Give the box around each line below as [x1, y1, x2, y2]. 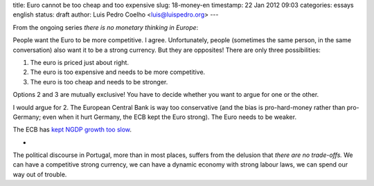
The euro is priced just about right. [30, 58, 130, 66]
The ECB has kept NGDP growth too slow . [12, 125, 132, 134]
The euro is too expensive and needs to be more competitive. [30, 68, 206, 76]
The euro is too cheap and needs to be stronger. [30, 77, 168, 86]
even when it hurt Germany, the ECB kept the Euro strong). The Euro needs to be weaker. [42, 113, 297, 121]
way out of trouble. [12, 170, 67, 178]
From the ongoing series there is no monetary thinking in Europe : [12, 23, 199, 31]
